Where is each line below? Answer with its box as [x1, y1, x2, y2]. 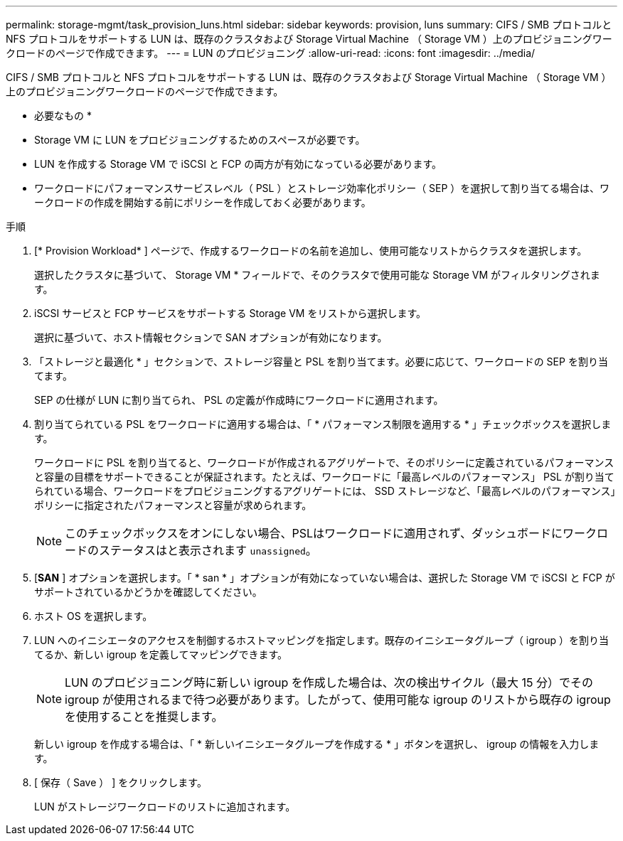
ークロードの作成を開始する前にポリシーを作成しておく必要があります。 [34, 196, 371, 208]
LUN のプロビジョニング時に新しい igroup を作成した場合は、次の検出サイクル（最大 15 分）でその [65, 675, 594, 690]
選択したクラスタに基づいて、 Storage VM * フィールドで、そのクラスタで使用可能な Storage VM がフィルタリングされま [34, 269, 600, 281]
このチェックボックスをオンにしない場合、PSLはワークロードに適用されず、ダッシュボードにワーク [65, 526, 597, 540]
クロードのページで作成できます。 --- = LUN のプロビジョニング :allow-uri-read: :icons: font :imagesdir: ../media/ [6, 47, 536, 59]
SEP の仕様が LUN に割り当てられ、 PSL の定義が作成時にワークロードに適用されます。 [34, 394, 444, 406]
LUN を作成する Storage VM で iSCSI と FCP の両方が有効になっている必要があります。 [34, 158, 442, 170]
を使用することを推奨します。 [65, 709, 223, 724]
